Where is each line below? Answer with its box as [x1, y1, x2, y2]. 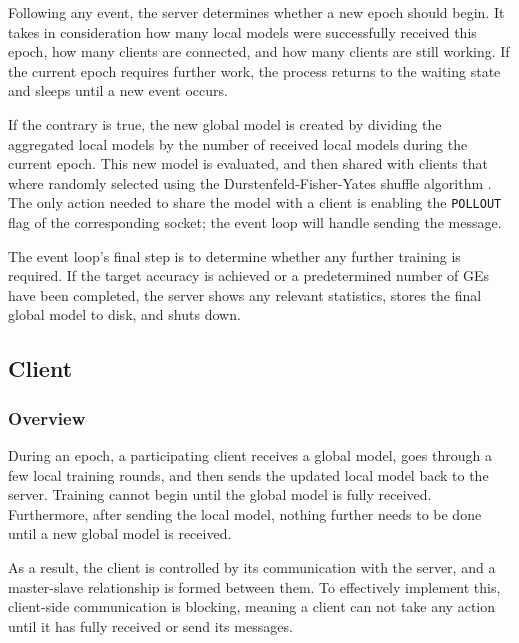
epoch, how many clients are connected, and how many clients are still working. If [8, 41, 510, 62]
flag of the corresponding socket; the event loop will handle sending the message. [8, 212, 502, 232]
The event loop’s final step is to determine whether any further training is [8, 245, 461, 266]
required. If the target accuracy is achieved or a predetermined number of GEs [8, 265, 490, 286]
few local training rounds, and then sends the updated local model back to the [8, 464, 489, 485]
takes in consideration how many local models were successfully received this [8, 21, 477, 42]
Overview [8, 405, 86, 430]
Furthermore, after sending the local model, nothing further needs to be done [8, 503, 482, 524]
